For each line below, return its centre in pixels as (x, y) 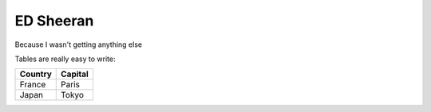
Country (36, 74)
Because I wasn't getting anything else (79, 44)
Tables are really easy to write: (65, 59)
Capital (75, 74)
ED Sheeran (54, 21)
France (33, 85)
